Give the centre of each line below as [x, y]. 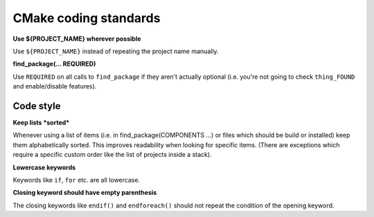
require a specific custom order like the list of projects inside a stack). [112, 155]
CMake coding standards [87, 18]
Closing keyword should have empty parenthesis [85, 193]
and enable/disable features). [55, 86]
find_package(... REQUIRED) [54, 64]
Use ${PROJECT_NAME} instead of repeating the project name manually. [116, 51]
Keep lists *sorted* [41, 123]
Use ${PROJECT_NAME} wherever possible [77, 39]
